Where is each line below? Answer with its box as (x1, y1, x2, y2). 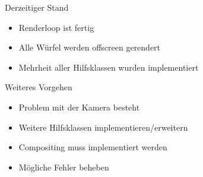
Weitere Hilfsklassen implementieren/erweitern (18, 121, 188, 133)
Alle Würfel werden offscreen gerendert (18, 41, 161, 53)
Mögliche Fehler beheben (18, 160, 109, 173)
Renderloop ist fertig (18, 21, 94, 33)
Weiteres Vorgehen (5, 81, 72, 93)
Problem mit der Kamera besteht (18, 100, 140, 113)
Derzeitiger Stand (5, 1, 69, 13)
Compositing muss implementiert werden (18, 141, 167, 153)
